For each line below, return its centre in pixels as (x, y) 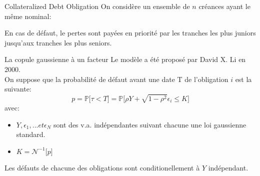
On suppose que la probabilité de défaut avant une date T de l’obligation (116, 79)
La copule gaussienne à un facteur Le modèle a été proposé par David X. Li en (125, 59)
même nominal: (28, 16)
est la (243, 79)
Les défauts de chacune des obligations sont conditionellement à (102, 167)
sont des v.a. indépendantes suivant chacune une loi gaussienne (150, 124)
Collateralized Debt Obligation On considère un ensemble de (97, 6)
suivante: (18, 89)
